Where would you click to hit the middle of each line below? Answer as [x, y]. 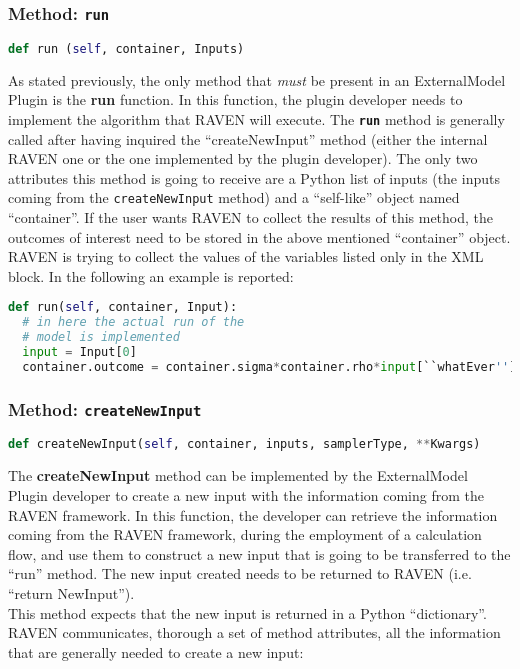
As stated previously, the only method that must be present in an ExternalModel [257, 79]
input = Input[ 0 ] [79, 351]
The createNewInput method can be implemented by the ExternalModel [238, 475]
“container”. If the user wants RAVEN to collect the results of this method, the [251, 216]
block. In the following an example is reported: [151, 275]
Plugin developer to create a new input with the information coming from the [246, 494]
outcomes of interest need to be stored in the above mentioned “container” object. [259, 236]
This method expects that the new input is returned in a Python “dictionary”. [247, 612]
